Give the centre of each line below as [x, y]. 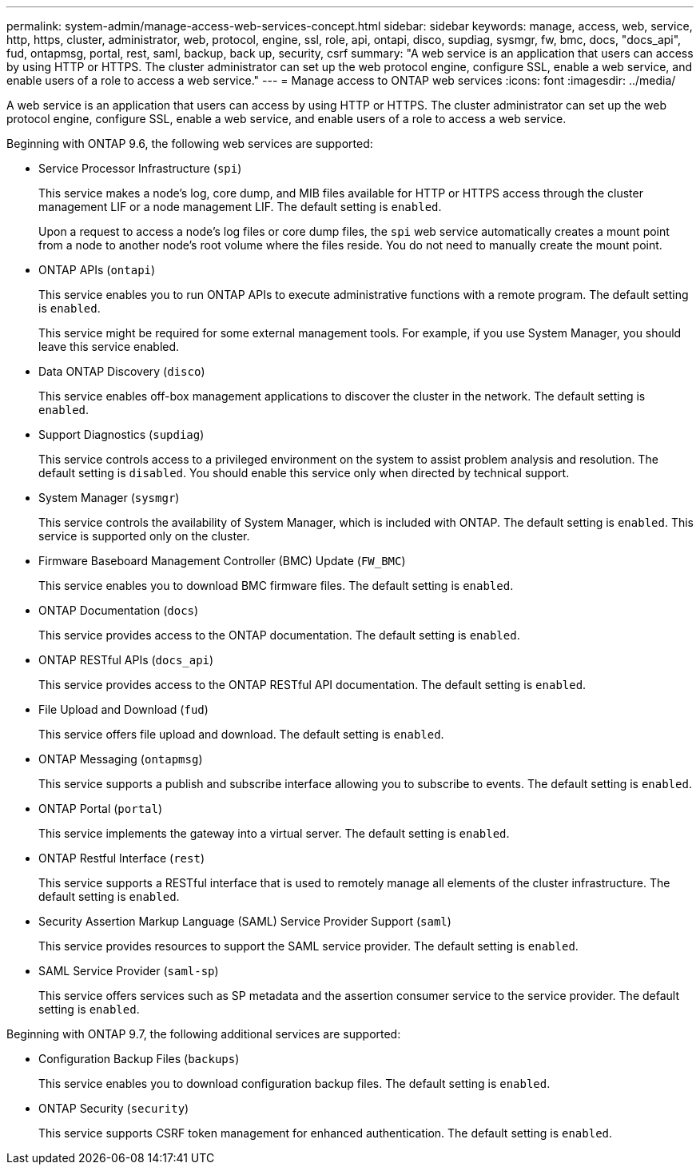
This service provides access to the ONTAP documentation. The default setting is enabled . [279, 635]
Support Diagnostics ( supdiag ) [121, 434]
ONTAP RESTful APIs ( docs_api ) [126, 660]
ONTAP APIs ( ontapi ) [97, 270]
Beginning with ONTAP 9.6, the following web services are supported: [190, 143]
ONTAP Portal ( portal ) [101, 809]
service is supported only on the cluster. [144, 536]
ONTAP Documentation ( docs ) [119, 610]
